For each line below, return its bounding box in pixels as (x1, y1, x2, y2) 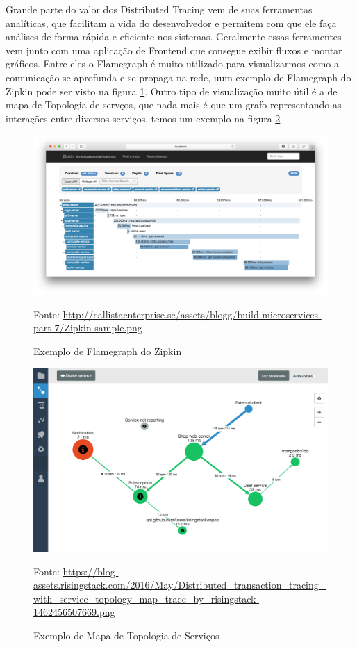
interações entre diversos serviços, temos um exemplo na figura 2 (6, 110, 281, 125)
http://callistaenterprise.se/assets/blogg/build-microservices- (63, 306, 322, 321)
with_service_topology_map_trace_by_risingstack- (33, 591, 260, 605)
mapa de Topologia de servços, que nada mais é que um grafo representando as (6, 97, 342, 112)
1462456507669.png (33, 605, 115, 619)
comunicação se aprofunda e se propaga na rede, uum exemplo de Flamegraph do (6, 69, 351, 84)
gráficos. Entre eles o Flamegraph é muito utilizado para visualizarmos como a (6, 56, 339, 71)
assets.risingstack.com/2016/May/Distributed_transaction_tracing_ (33, 578, 326, 592)
